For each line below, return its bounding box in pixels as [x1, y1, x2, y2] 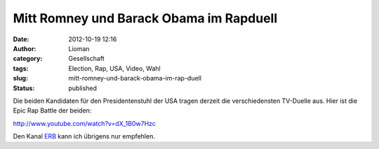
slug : [13, 74, 28, 83]
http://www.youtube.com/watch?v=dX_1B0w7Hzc [13, 119, 156, 127]
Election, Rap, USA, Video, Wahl [68, 64, 161, 73]
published [68, 84, 98, 92]
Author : [13, 44, 36, 52]
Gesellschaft [68, 55, 105, 63]
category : [13, 55, 43, 63]
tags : [13, 64, 29, 73]
